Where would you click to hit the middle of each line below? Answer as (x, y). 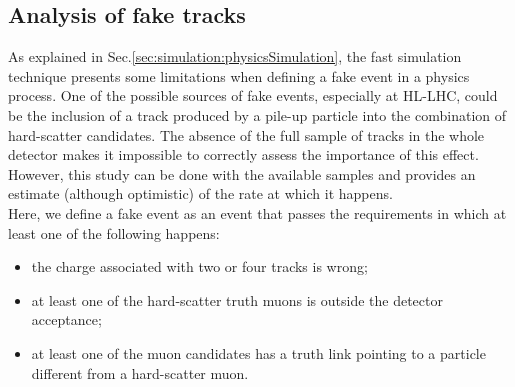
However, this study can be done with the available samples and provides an (242, 173)
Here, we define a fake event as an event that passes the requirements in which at (257, 212)
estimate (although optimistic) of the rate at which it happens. (200, 193)
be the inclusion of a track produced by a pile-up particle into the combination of (257, 114)
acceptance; (66, 319)
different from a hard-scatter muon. (140, 372)
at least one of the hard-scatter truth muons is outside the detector (237, 299)
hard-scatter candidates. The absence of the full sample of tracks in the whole (246, 134)
